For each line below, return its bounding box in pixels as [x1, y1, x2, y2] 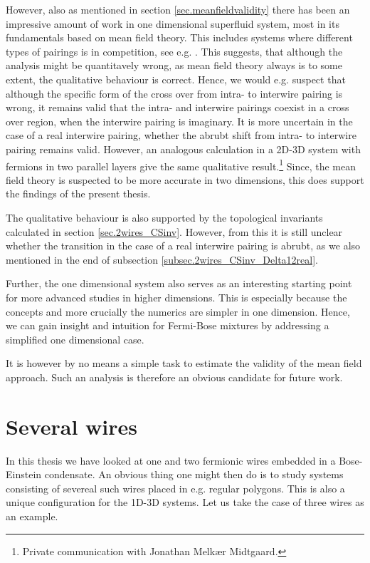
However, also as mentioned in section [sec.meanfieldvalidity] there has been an [6, 2, 350, 16]
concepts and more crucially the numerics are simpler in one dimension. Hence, [6, 304, 350, 319]
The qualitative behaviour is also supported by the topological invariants [6, 210, 323, 224]
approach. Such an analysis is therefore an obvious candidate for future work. [6, 369, 343, 384]
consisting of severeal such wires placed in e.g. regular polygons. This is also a [6, 480, 345, 495]
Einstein [6, 467, 42, 482]
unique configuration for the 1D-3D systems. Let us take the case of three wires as [6, 495, 364, 510]
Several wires [6, 411, 138, 440]
